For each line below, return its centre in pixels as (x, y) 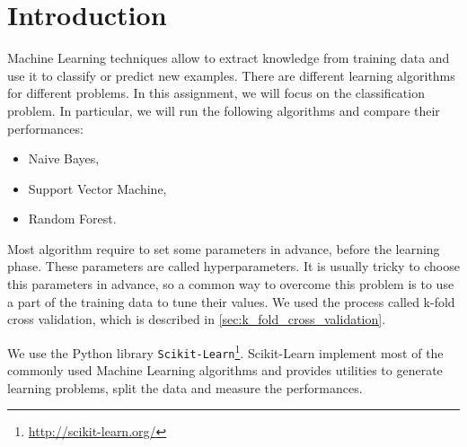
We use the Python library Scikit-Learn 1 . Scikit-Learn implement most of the (225, 351)
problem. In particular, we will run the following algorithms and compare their (224, 110)
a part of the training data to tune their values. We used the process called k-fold (231, 301)
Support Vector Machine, (97, 188)
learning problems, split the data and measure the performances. (185, 387)
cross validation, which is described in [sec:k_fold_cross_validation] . (197, 319)
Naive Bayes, (64, 158)
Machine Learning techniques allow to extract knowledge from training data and (229, 58)
